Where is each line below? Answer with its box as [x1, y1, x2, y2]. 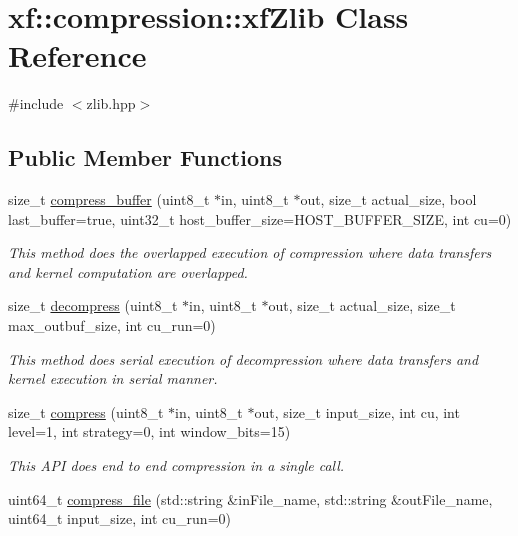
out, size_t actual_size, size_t [268, 295, 456, 316]
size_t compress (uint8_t [8, 401, 164, 422]
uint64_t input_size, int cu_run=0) [8, 508, 231, 529]
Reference [8, 35, 147, 76]
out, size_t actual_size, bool [300, 189, 477, 210]
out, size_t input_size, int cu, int [254, 401, 460, 422]
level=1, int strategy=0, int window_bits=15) [8, 421, 291, 442]
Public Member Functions [8, 142, 282, 173]
